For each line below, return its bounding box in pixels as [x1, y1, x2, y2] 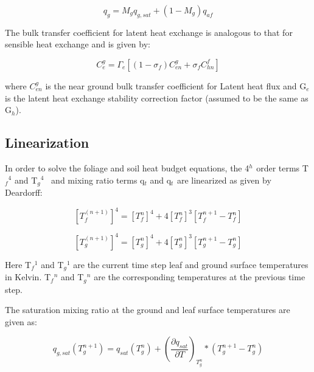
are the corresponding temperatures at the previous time [94, 270, 305, 283]
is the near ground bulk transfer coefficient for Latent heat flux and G [45, 79, 307, 92]
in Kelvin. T [5, 270, 51, 283]
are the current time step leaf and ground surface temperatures [73, 258, 309, 270]
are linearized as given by [176, 173, 271, 186]
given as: [5, 315, 37, 328]
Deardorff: [5, 186, 43, 199]
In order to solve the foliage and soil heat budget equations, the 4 [5, 161, 249, 174]
